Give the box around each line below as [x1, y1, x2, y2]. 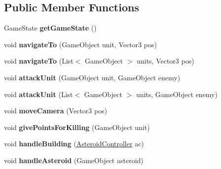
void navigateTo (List [4, 56, 74, 66]
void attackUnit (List [4, 89, 73, 99]
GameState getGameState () [4, 23, 97, 33]
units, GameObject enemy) [136, 89, 218, 99]
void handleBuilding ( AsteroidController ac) [4, 138, 144, 149]
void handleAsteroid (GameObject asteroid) [4, 155, 144, 165]
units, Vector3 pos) [137, 56, 194, 66]
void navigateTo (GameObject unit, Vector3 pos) [4, 39, 157, 49]
